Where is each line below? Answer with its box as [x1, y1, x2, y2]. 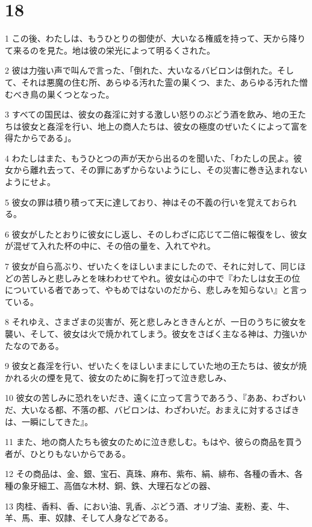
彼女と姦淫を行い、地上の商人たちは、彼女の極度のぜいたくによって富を [21, 119, 308, 132]
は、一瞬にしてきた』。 [5, 415, 93, 428]
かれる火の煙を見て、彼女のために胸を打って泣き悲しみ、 [5, 371, 232, 383]
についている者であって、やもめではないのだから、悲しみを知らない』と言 [5, 283, 299, 296]
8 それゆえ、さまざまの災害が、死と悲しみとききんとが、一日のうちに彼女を [5, 315, 307, 328]
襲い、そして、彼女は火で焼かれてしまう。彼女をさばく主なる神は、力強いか [5, 327, 307, 339]
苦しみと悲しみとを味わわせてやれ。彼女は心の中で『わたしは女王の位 [21, 271, 301, 284]
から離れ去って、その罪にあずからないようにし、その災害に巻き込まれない [13, 163, 308, 176]
